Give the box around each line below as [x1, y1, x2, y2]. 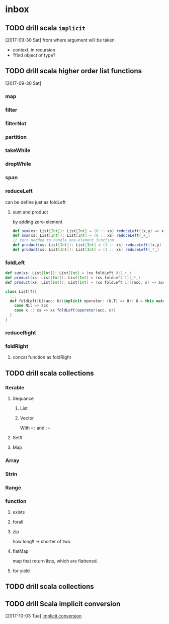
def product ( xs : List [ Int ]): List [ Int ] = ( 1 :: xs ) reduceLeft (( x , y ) [12, 242, 162, 248]
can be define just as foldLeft [5, 199, 66, 205]
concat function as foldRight [12, 354, 71, 360]
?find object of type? [12, 52, 56, 58]
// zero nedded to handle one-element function [12, 238, 114, 243]
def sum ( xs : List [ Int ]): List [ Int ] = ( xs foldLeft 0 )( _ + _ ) [5, 271, 132, 276]
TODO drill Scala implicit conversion [5, 599, 121, 608]
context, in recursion [12, 47, 56, 53]
